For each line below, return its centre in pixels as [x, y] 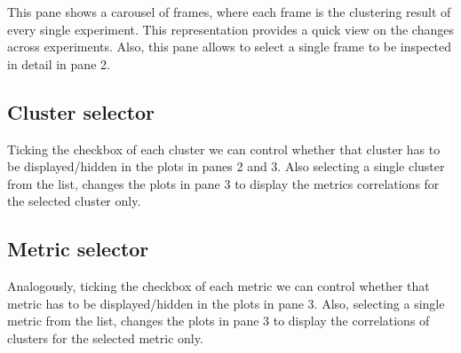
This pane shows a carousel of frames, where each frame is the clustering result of [229, 12]
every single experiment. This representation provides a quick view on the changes [230, 29]
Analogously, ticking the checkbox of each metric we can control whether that [219, 286]
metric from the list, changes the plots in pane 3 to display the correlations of [219, 321]
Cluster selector [81, 111]
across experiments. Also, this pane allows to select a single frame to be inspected [230, 47]
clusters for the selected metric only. [105, 337]
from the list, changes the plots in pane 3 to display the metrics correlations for [223, 183]
